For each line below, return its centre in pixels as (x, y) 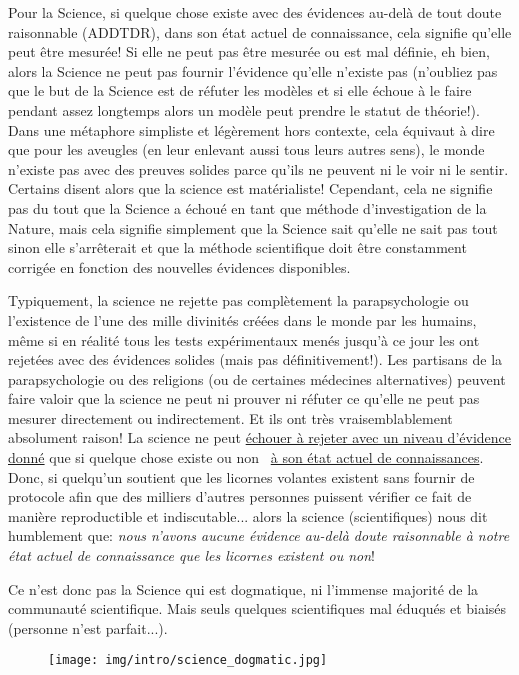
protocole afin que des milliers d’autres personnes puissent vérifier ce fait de (240, 496)
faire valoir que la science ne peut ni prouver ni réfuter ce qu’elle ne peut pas (244, 398)
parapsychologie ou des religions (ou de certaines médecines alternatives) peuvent (257, 378)
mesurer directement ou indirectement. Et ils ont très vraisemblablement (230, 417)
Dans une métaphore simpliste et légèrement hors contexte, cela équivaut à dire (251, 129)
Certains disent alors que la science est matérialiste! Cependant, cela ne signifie (250, 188)
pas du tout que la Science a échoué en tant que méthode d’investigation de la (247, 207)
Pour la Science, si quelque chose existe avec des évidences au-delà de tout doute (255, 12)
